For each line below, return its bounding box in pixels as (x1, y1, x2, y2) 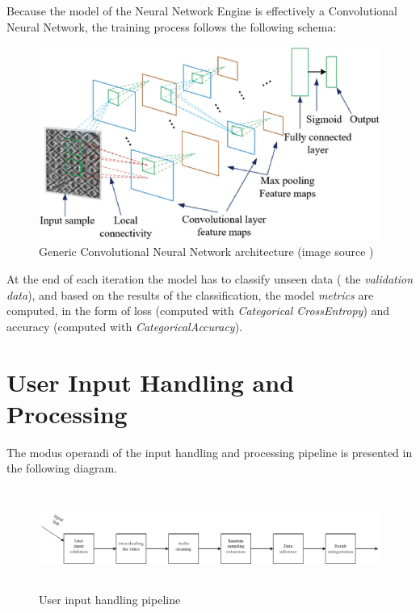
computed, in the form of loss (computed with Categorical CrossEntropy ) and (6, 302, 390, 319)
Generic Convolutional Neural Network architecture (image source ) (39, 243, 374, 260)
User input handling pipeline (39, 591, 181, 608)
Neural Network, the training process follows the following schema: (6, 18, 337, 35)
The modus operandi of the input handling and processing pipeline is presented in (6, 443, 413, 460)
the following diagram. (6, 460, 117, 477)
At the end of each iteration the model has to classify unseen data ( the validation (6, 271, 414, 288)
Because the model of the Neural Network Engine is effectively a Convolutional (6, 2, 397, 19)
